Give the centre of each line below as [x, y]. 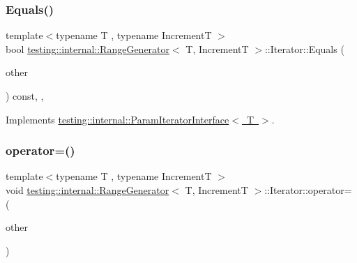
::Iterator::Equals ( [304, 48]
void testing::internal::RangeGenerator [88, 190]
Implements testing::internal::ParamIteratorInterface [117, 119]
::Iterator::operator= [308, 190]
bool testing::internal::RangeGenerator [88, 48]
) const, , [25, 96]
